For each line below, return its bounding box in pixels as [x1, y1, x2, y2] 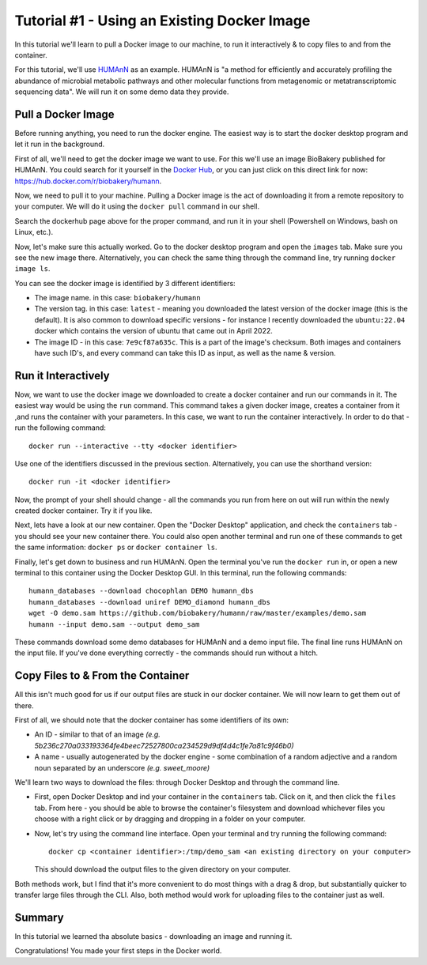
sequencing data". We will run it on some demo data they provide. [14, 87, 229, 96]
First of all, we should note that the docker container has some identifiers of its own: [14, 715, 289, 725]
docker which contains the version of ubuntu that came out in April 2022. [34, 326, 273, 336]
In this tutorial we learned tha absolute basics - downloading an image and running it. [14, 932, 293, 941]
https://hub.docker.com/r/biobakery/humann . [14, 176, 162, 186]
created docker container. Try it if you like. [14, 506, 153, 515]
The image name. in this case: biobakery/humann [34, 293, 201, 303]
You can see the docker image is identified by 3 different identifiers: [14, 278, 236, 288]
